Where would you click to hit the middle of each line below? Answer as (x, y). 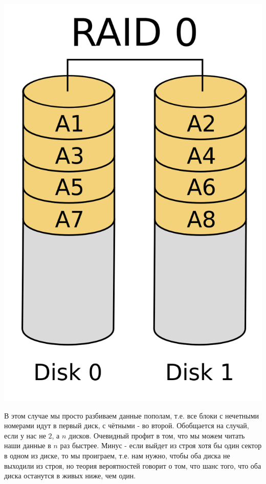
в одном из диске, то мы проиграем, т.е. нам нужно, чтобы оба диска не (117, 456)
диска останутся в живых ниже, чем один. (70, 476)
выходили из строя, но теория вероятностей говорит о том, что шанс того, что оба (133, 465)
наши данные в (28, 445)
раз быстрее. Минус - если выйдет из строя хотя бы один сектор (161, 445)
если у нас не (25, 435)
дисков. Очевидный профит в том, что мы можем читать (157, 435)
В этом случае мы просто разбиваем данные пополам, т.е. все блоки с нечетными (131, 415)
